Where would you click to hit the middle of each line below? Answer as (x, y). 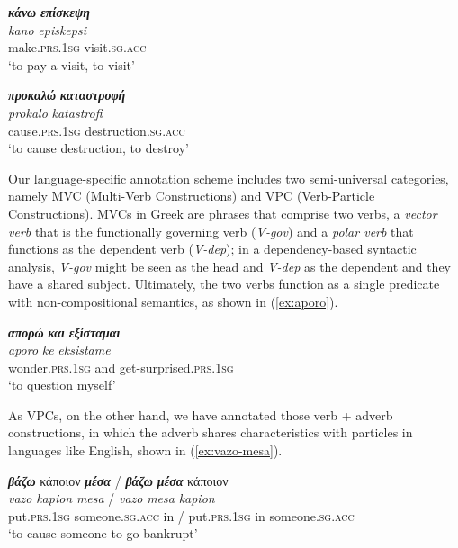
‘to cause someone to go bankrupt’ (103, 533)
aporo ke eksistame (59, 350)
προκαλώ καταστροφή (67, 95)
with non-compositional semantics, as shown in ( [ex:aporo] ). (173, 301)
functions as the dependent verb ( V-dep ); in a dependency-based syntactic (212, 249)
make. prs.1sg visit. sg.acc (77, 47)
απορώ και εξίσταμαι (64, 332)
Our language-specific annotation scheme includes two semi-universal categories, (229, 178)
